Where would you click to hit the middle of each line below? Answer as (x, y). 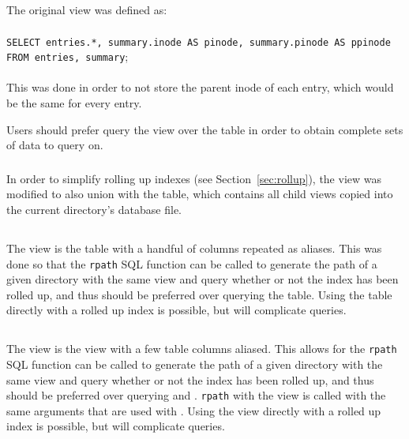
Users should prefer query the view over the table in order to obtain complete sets (205, 129)
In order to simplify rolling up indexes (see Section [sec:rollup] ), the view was (194, 178)
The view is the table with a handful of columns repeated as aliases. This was (194, 248)
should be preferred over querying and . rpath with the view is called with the (196, 395)
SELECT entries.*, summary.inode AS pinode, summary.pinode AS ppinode (199, 42)
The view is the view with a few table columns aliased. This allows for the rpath (202, 349)
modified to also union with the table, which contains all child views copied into (200, 194)
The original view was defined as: (87, 10)
